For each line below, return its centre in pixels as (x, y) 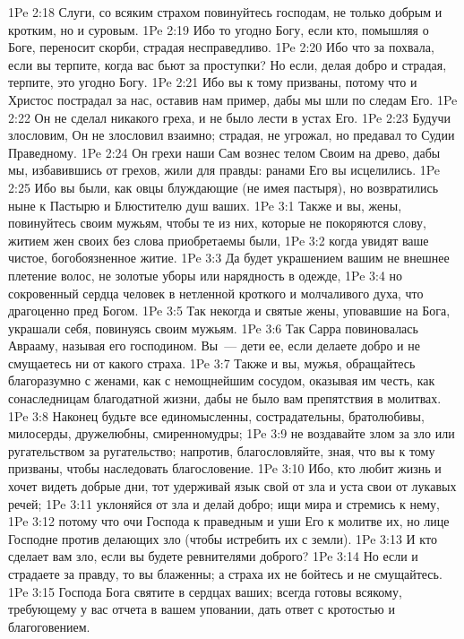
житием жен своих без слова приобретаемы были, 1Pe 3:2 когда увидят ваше (219, 240)
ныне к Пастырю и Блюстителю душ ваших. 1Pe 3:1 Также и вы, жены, (205, 205)
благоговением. (49, 626)
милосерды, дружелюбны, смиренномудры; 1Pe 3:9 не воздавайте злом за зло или (232, 433)
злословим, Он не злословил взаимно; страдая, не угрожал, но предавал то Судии (232, 135)
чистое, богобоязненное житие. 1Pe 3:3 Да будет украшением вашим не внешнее (229, 258)
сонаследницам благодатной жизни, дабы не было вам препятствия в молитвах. (225, 398)
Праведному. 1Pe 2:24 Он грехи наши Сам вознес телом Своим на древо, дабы (224, 152)
